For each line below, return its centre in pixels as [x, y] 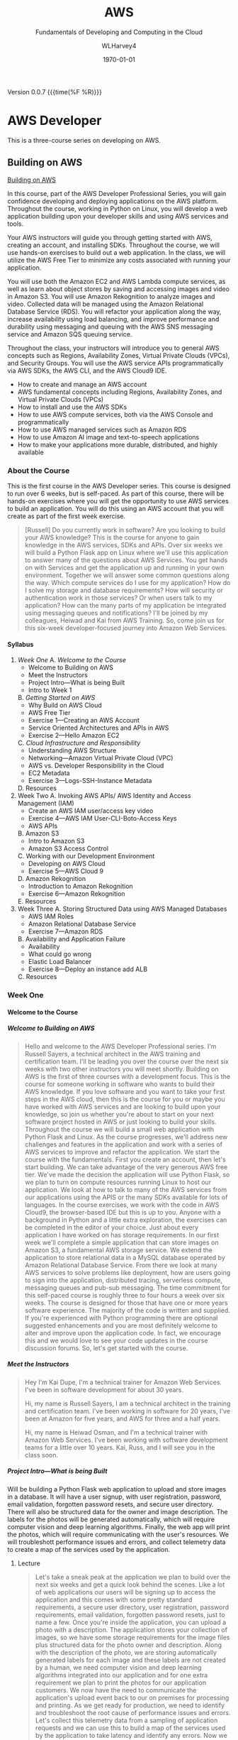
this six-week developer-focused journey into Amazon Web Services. [126, 628]
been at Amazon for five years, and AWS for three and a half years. [123, 1418]
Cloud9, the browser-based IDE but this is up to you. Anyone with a [123, 1212]
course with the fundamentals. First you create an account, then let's [125, 1159]
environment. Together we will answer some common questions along [127, 575]
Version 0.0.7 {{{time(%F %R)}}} [55, 92]
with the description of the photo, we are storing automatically [126, 1652]
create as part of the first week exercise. [67, 516]
